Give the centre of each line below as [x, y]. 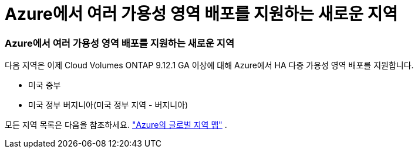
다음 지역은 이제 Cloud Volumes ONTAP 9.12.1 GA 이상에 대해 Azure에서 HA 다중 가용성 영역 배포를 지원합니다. [209, 65]
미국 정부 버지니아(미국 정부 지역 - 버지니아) [108, 105]
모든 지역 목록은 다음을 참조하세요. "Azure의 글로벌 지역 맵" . [116, 125]
